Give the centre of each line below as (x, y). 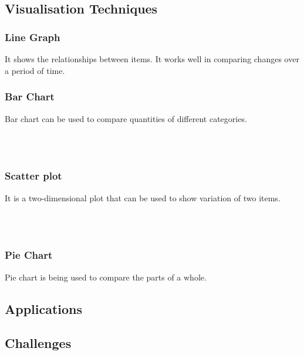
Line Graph (33, 37)
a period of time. (35, 70)
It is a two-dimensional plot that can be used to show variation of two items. (143, 197)
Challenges (38, 343)
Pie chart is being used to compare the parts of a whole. (106, 277)
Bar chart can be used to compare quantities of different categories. (126, 118)
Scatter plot (33, 176)
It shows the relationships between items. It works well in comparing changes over (152, 59)
